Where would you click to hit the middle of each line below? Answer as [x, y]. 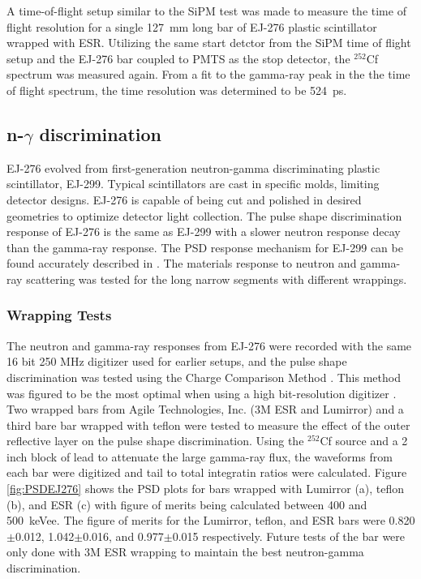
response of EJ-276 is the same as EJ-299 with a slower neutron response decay [204, 232]
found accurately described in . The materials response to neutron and [182, 263]
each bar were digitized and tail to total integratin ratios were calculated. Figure [207, 472]
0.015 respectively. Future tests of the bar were [289, 536]
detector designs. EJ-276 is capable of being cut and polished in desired [184, 199]
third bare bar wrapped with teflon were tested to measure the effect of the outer [208, 425]
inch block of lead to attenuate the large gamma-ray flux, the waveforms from [200, 456]
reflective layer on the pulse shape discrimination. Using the [155, 441]
